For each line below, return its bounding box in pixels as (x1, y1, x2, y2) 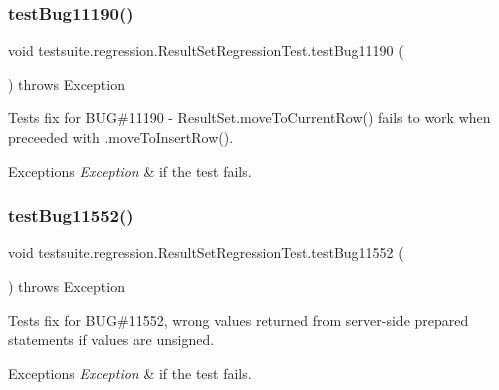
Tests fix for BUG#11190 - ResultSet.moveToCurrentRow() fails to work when (8, 107, 491, 128)
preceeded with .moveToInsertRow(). (8, 127, 234, 147)
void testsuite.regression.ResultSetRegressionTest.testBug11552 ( (8, 242, 404, 263)
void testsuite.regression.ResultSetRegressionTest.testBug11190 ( (8, 40, 404, 61)
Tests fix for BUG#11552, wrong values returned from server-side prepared (8, 309, 469, 330)
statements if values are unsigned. (8, 329, 215, 350)
